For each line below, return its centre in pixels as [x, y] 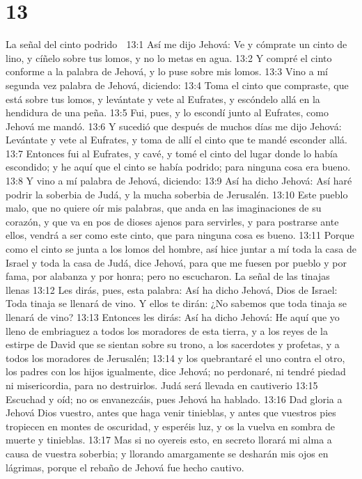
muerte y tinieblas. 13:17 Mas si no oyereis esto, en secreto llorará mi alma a [169, 440]
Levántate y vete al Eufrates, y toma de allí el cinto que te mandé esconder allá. [176, 140]
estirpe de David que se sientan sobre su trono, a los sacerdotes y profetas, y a [173, 344]
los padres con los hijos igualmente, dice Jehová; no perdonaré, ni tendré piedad [176, 371]
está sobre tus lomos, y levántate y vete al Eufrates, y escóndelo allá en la [163, 99]
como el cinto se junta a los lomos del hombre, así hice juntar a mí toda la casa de [181, 249]
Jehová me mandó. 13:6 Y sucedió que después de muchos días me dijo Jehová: [174, 126]
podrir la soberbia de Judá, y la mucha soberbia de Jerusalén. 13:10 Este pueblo [177, 194]
